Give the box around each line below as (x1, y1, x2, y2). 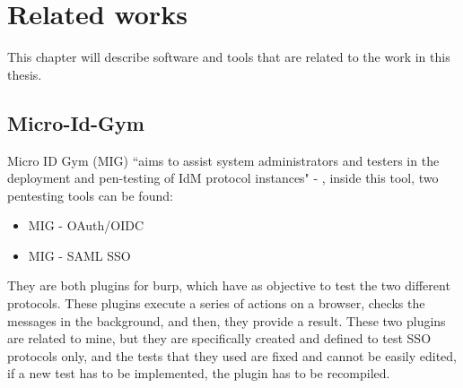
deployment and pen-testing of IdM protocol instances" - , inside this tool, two (7, 168, 439, 187)
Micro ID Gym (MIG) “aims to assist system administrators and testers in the (7, 151, 440, 169)
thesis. (7, 65, 42, 83)
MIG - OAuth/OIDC (28, 216, 144, 235)
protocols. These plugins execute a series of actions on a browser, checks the (7, 294, 425, 313)
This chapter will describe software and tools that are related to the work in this (7, 47, 450, 66)
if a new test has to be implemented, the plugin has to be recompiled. (7, 364, 390, 383)
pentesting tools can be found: (7, 185, 173, 204)
